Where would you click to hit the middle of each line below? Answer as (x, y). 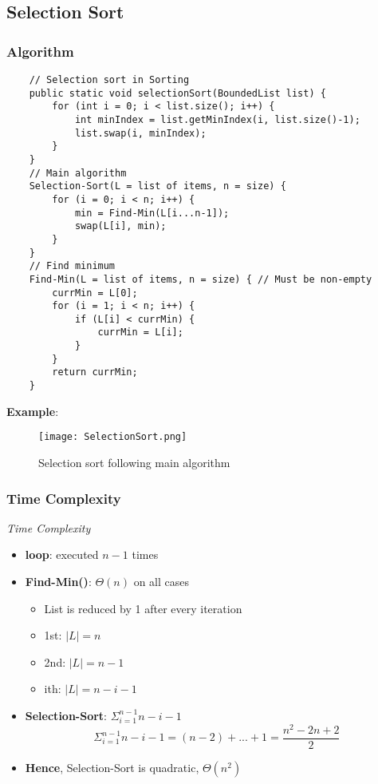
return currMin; (95, 372)
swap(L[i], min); (120, 226)
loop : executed (62, 554)
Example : (33, 411)
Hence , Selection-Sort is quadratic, (112, 767)
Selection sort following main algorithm (134, 462)
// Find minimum (72, 266)
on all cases (161, 581)
